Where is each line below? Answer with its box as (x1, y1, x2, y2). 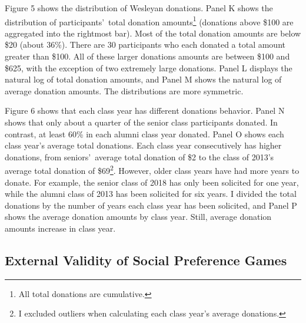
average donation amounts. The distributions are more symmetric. (5, 84, 244, 97)
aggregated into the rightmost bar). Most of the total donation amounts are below (5, 27, 301, 39)
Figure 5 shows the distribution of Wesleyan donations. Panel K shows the (5, 2, 273, 14)
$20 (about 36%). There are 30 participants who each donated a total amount (5, 38, 285, 51)
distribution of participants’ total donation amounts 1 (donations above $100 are (5, 14, 294, 28)
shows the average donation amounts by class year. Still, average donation (5, 210, 272, 223)
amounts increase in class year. (5, 222, 116, 234)
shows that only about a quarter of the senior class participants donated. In (5, 116, 278, 128)
